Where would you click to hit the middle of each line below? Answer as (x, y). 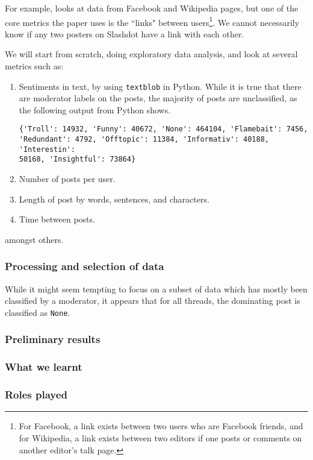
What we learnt (44, 367)
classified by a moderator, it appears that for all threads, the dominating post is (153, 301)
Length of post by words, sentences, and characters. (114, 199)
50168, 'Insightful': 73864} (77, 159)
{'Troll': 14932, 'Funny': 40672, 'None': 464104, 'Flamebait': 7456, (163, 129)
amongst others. (34, 239)
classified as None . (38, 312)
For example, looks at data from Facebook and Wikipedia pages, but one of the (152, 8)
